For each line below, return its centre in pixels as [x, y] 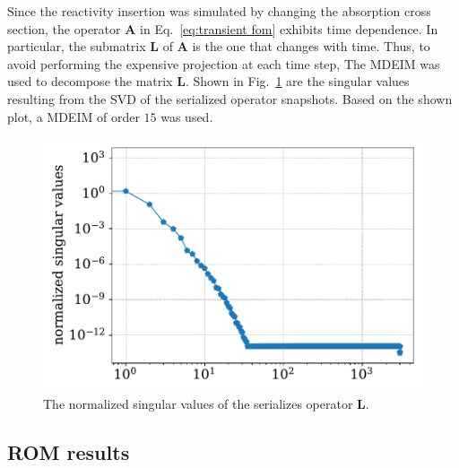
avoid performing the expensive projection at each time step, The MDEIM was [224, 63]
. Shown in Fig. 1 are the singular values [297, 81]
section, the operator [64, 28]
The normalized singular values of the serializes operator [198, 404]
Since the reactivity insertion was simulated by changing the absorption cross [219, 11]
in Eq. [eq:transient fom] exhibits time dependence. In [289, 28]
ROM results [69, 452]
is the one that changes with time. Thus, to [311, 46]
